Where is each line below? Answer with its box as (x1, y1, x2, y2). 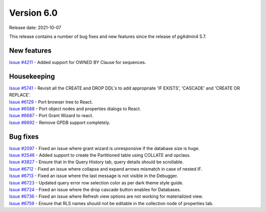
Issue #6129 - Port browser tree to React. (9, 99, 93, 105)
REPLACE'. (9, 92, 31, 98)
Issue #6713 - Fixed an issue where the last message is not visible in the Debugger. (9, 173, 178, 179)
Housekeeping (9, 72, 55, 81)
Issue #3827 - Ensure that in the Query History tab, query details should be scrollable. (9, 159, 184, 165)
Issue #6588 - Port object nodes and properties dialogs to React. (9, 106, 141, 112)
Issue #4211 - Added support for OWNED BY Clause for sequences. (9, 59, 146, 65)
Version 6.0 (9, 7, 58, 18)
